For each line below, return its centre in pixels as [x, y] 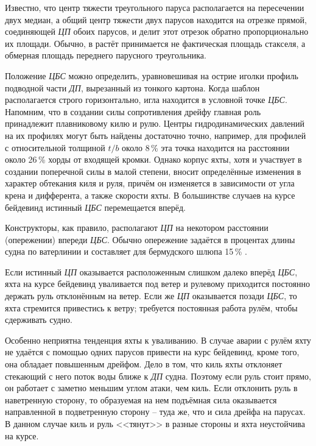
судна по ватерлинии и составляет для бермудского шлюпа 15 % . [126, 251]
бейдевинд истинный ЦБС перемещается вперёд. [95, 207]
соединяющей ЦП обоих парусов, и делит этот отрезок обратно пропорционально [157, 31]
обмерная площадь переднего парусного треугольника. [106, 55]
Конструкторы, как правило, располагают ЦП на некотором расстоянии [137, 228]
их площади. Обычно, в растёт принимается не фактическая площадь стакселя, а [155, 43]
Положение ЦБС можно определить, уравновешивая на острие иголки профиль [152, 75]
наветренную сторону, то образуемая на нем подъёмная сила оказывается [141, 399]
